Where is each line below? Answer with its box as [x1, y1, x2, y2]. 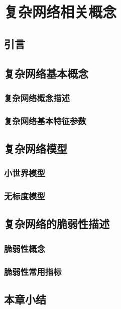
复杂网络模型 [4, 141, 67, 156]
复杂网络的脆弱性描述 [4, 216, 109, 231]
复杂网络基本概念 [4, 65, 88, 81]
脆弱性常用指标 [4, 265, 62, 277]
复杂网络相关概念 [4, 2, 117, 22]
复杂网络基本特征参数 [4, 114, 86, 127]
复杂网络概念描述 [4, 91, 70, 104]
